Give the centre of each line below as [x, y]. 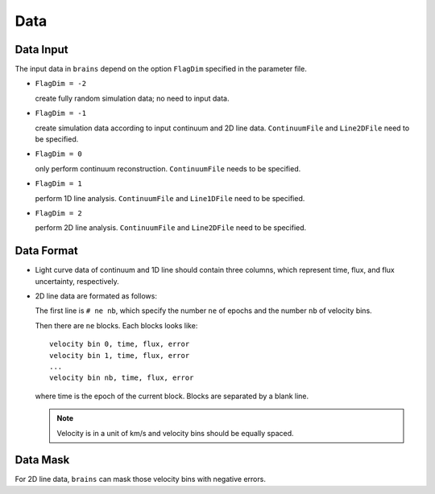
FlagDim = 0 [58, 154]
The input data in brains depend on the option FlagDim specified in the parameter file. [161, 69]
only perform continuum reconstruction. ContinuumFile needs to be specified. [168, 168]
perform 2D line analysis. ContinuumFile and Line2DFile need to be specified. [171, 228]
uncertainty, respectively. [77, 281]
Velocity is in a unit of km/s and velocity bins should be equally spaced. [175, 433]
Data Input [41, 49]
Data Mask [42, 460]
